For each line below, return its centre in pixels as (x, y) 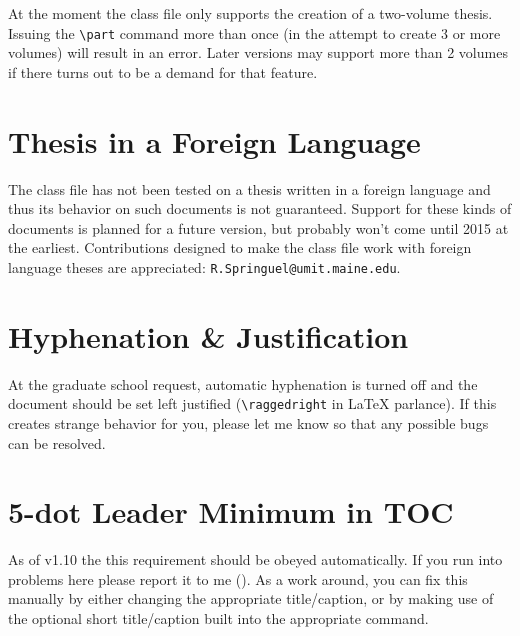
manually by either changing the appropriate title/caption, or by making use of (251, 598)
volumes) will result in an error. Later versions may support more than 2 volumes (258, 52)
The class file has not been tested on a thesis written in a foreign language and (249, 188)
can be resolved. (57, 442)
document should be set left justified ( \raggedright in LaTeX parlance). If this (252, 403)
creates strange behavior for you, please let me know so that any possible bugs (248, 422)
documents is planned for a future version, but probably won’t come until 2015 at (258, 227)
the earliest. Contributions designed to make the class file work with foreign (240, 247)
